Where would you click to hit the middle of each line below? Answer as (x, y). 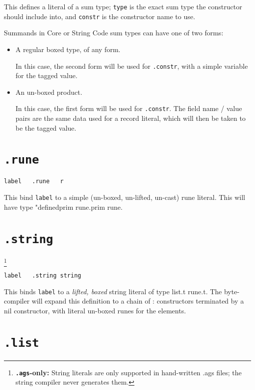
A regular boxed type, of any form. (68, 49)
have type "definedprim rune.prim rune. (63, 207)
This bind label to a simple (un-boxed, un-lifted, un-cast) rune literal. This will (125, 197)
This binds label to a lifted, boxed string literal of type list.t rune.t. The (113, 291)
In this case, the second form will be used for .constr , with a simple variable (132, 66)
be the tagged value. (46, 127)
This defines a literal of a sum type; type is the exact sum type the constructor (123, 6)
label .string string (43, 275)
